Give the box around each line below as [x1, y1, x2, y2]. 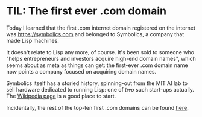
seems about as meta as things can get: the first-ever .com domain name [6, 62, 188, 69]
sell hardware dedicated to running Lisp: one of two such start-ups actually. [6, 86, 195, 93]
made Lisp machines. [6, 37, 59, 44]
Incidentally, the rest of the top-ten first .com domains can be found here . [6, 104, 189, 111]
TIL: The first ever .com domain [6, 4, 167, 18]
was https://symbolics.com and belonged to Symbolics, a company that [6, 30, 185, 37]
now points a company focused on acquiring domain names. [6, 68, 157, 75]
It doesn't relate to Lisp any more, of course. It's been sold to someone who [6, 48, 195, 55]
